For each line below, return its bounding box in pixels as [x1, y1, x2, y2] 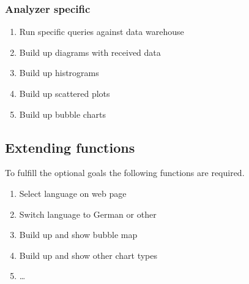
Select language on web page [19, 186, 127, 199]
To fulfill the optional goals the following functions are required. [5, 166, 245, 179]
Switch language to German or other [19, 207, 157, 220]
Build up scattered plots [19, 87, 110, 99]
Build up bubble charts [19, 107, 106, 120]
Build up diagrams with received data [19, 45, 161, 58]
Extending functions [5, 137, 135, 156]
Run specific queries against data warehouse [19, 25, 184, 38]
